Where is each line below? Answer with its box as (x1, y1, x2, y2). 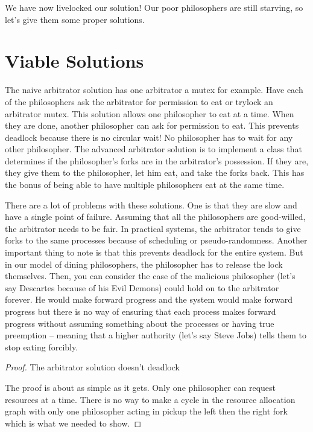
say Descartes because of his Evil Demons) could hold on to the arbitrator (5, 281, 279, 294)
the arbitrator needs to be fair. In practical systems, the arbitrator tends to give (5, 222, 301, 234)
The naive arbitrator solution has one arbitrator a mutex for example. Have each (5, 83, 303, 96)
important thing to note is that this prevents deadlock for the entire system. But (5, 246, 303, 259)
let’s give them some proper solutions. (5, 13, 145, 25)
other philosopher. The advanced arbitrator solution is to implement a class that (5, 143, 302, 155)
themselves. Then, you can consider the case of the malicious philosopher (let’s (5, 269, 296, 282)
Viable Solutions (5, 48, 144, 73)
